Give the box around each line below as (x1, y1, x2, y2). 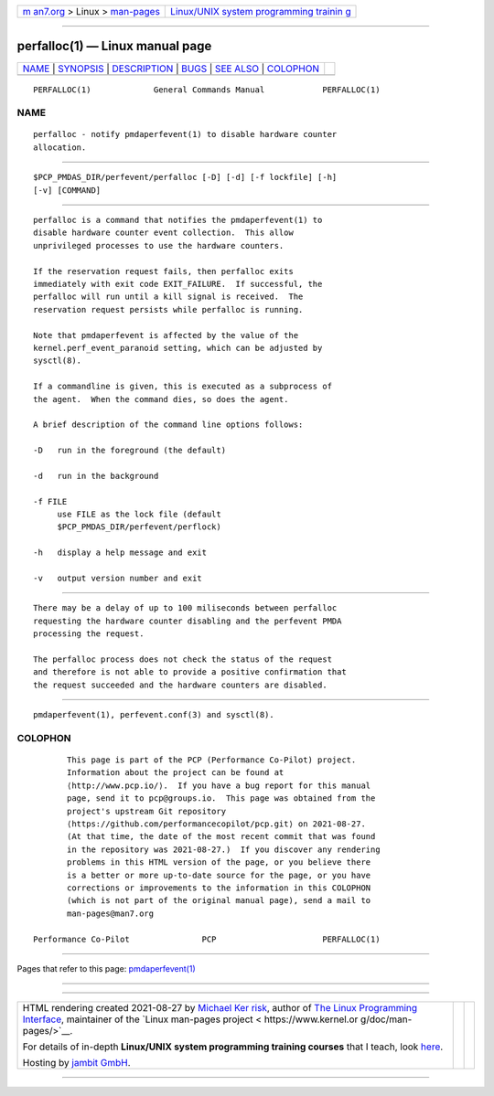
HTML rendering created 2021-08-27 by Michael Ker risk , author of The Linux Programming (22, 1002, 418, 1015)
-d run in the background (33, 471, 159, 481)
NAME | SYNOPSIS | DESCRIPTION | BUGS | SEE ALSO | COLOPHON (22, 62, 320, 75)
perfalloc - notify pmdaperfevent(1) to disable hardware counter (33, 129, 338, 140)
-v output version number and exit (33, 572, 203, 583)
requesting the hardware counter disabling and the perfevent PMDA (33, 615, 342, 626)
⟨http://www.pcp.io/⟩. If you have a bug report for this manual (67, 780, 371, 791)
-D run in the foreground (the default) (33, 445, 227, 456)
